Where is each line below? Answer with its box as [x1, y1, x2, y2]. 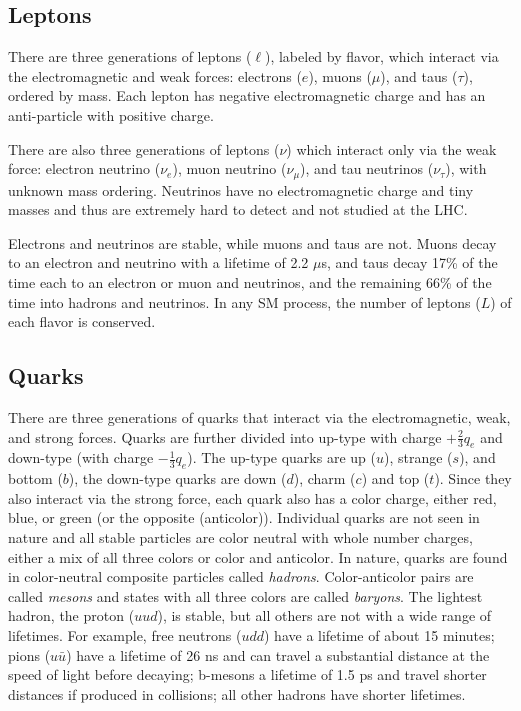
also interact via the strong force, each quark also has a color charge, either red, [8, 487, 497, 508]
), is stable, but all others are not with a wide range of [157, 605, 492, 626]
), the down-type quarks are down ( [68, 468, 287, 489]
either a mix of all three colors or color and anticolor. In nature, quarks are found [8, 546, 508, 567]
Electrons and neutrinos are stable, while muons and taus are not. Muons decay [8, 232, 497, 253]
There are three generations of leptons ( [8, 46, 252, 67]
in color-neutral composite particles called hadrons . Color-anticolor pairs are [8, 566, 474, 587]
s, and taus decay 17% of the [321, 252, 498, 273]
